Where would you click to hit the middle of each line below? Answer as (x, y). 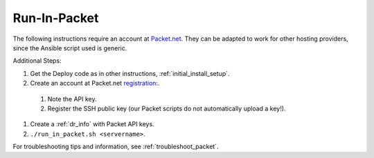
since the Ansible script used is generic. (70, 48)
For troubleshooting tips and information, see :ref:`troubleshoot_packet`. (116, 147)
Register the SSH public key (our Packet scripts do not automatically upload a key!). (167, 108)
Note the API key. (72, 99)
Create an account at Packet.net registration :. (95, 83)
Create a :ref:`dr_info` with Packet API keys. (92, 124)
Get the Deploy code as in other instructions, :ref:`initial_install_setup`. (130, 73)
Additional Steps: (37, 61)
